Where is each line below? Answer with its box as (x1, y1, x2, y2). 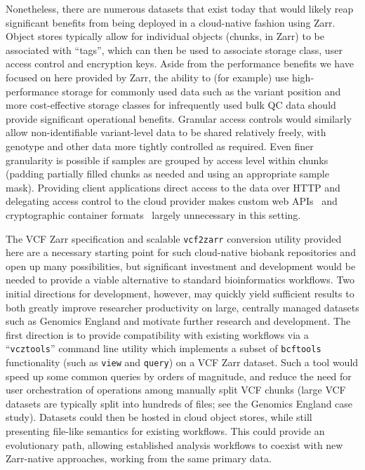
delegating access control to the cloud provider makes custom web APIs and (6, 194, 338, 208)
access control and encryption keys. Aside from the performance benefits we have (6, 56, 354, 71)
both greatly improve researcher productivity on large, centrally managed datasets (6, 300, 359, 314)
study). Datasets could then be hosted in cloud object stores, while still (6, 410, 312, 424)
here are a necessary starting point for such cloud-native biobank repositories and (6, 245, 356, 260)
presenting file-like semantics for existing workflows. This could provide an (6, 424, 325, 438)
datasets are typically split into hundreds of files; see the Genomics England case (6, 396, 353, 410)
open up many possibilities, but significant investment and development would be (6, 258, 356, 273)
